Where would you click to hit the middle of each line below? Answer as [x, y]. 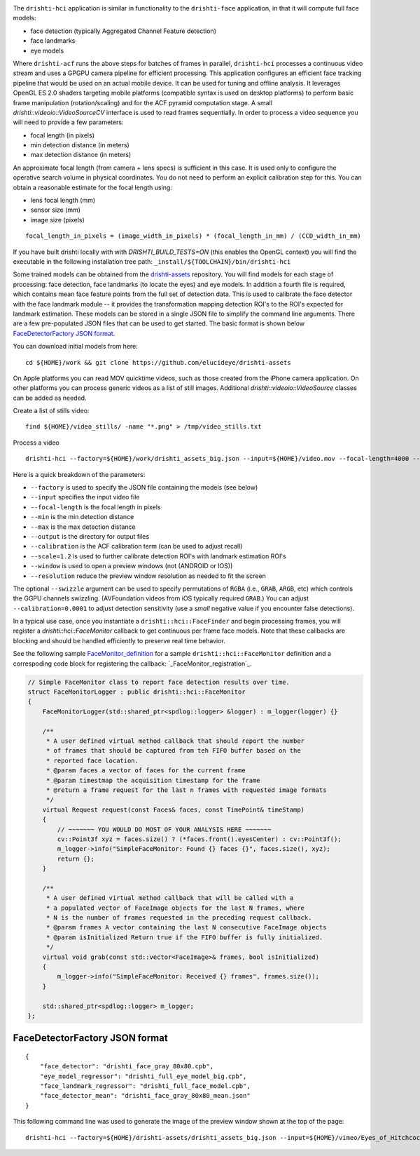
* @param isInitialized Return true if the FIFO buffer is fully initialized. [184, 937]
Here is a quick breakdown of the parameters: [79, 474]
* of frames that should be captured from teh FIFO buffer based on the [173, 751]
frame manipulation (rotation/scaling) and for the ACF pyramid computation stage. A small [143, 102]
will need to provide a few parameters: [68, 122]
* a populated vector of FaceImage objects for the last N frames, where [175, 908]
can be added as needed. [50, 398]
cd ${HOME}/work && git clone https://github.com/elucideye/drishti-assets [158, 362]
